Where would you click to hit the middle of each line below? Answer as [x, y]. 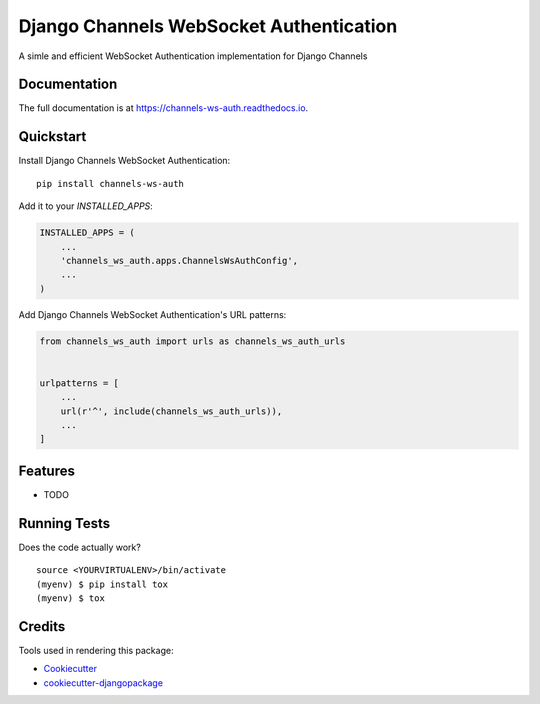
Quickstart [52, 136]
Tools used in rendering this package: [96, 650]
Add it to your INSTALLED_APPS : [86, 206]
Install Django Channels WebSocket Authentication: [124, 161]
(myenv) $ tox [70, 598]
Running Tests [64, 523]
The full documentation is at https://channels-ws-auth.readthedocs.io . [163, 108]
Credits [42, 626]
